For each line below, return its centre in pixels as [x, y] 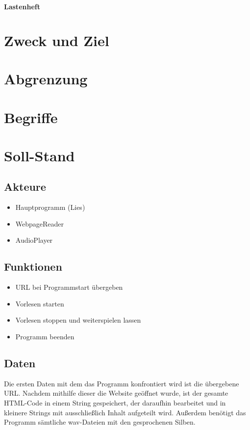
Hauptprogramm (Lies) [50, 207]
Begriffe [31, 117]
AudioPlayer [34, 240]
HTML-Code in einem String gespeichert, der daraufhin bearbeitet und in [115, 403]
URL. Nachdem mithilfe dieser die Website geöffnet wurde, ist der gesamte [116, 393]
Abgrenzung [46, 79]
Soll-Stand [39, 155]
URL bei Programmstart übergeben [69, 287]
